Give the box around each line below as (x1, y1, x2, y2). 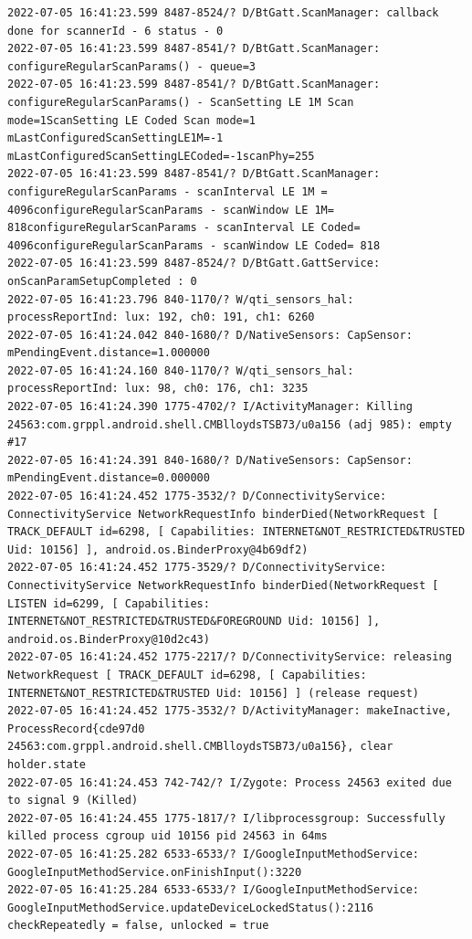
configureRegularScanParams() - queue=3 (7, 59, 257, 73)
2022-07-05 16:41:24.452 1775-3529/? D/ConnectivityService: (7, 561, 387, 575)
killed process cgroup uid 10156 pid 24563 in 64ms (7, 829, 328, 843)
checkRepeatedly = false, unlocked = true (7, 919, 269, 933)
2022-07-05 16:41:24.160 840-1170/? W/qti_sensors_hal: (7, 364, 354, 377)
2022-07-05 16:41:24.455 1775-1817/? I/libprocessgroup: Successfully (7, 811, 446, 825)
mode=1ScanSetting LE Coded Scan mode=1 (7, 113, 257, 127)
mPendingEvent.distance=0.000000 (7, 471, 210, 485)
